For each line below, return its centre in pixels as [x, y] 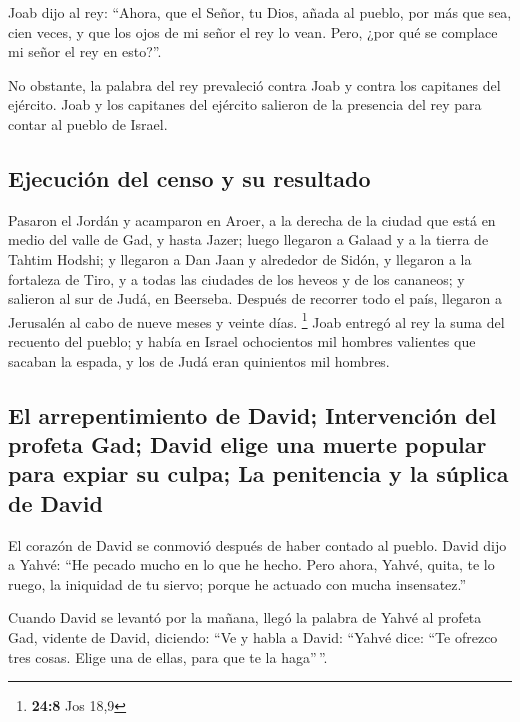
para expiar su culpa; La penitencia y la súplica [258, 473]
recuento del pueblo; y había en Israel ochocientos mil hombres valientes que [242, 340]
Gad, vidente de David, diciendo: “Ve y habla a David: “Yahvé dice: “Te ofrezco [253, 636]
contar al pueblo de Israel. [88, 123]
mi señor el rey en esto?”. [85, 51]
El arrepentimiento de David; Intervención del [252, 414]
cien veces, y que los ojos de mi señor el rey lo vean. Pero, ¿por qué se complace [253, 31]
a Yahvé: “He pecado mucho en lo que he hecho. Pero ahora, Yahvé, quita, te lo [251, 564]
